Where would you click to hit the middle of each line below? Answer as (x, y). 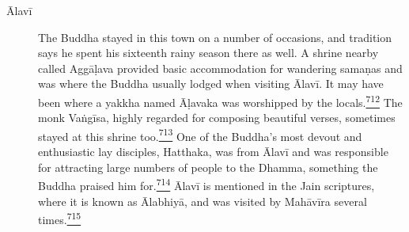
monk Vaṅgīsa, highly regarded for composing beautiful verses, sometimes (217, 118)
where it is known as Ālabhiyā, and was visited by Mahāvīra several (203, 201)
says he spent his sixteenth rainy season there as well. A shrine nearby (208, 53)
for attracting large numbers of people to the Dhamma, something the (208, 167)
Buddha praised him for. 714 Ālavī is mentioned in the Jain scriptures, (206, 184)
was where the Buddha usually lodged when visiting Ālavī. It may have (211, 84)
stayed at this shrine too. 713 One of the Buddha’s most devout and (200, 135)
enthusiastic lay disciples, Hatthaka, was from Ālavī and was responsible (213, 152)
